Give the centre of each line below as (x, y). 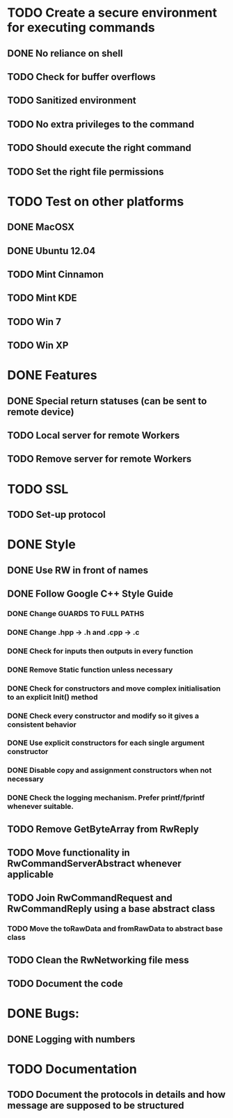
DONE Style (42, 545)
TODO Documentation (72, 1069)
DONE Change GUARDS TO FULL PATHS (76, 613)
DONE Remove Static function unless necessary (90, 670)
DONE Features (52, 376)
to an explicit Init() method (53, 697)
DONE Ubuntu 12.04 (51, 251)
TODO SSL (38, 489)
